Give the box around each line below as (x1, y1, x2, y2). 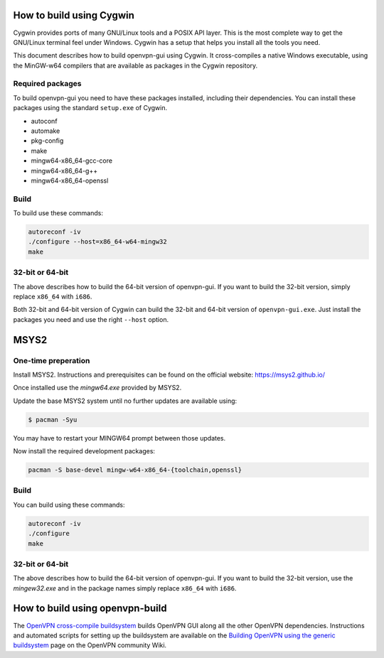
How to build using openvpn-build (13, 603, 167, 615)
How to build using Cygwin (13, 9, 134, 21)
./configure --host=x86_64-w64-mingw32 (28, 238, 167, 246)
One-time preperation (13, 355, 90, 365)
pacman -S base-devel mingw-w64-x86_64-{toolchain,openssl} (28, 466, 242, 474)
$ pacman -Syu (28, 416, 78, 424)
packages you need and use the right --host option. (13, 315, 169, 323)
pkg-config (31, 136, 64, 145)
